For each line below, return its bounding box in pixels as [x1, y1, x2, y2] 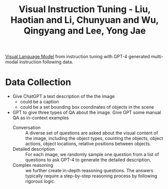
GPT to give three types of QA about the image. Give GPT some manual [12, 110, 161, 116]
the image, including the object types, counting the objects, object [25, 135, 163, 141]
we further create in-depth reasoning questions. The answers [25, 168, 154, 174]
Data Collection [5, 77, 72, 88]
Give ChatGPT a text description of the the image [12, 93, 115, 100]
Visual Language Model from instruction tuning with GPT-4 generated [5, 54, 150, 60]
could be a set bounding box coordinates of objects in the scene [20, 104, 154, 110]
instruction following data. [19, 59, 73, 65]
